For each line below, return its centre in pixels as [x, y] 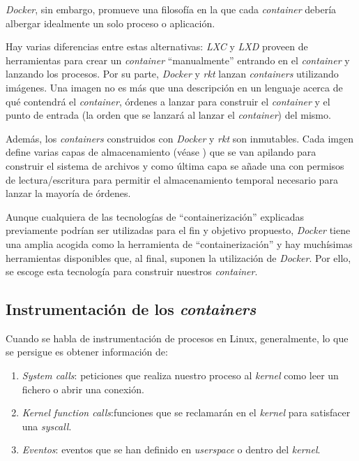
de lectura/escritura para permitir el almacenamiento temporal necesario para [172, 179]
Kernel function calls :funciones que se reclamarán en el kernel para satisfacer [186, 412]
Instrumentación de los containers [131, 309]
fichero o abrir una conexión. [83, 389]
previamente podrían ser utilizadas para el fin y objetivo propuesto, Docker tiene [178, 230]
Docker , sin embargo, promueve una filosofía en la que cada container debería [171, 9]
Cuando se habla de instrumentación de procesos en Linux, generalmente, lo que [177, 338]
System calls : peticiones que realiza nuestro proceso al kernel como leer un [180, 375]
